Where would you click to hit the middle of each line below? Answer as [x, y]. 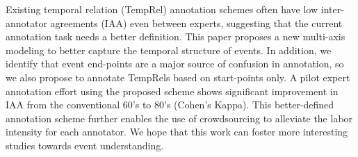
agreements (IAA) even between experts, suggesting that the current [196, 23]
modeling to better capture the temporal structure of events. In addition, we [169, 50]
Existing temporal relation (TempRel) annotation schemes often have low [162, 9]
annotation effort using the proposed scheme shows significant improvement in [172, 91]
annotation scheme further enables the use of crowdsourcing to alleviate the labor [179, 118]
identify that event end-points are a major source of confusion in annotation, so [175, 64]
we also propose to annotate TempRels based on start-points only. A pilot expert [178, 77]
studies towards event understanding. [85, 145]
